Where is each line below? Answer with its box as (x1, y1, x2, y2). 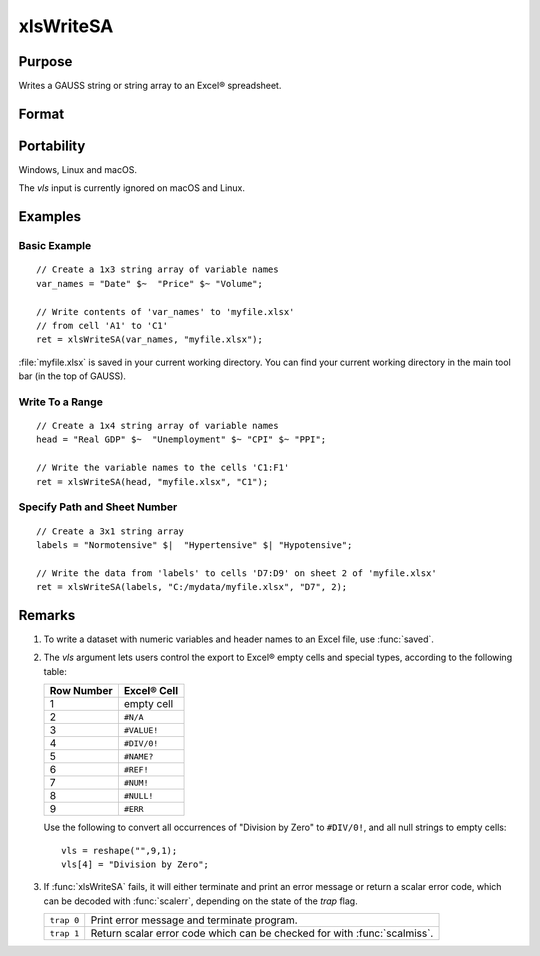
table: (43, 665, 67, 677)
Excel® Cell (123, 684, 179, 698)
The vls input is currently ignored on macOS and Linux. (18, 182, 245, 194)
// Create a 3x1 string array (36, 525, 185, 537)
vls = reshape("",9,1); (61, 845, 178, 856)
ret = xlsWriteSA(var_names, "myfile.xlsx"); (36, 334, 264, 345)
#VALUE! (123, 725, 159, 735)
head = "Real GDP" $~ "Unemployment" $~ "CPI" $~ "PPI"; (36, 434, 327, 445)
